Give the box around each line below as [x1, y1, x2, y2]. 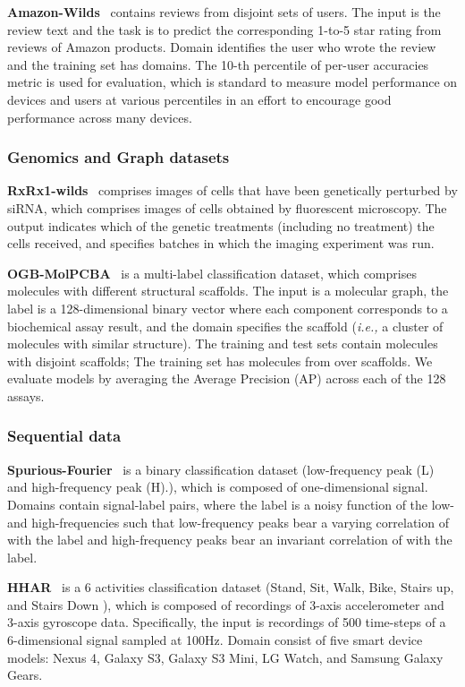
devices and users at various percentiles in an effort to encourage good [7, 90, 392, 108]
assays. [7, 386, 45, 405]
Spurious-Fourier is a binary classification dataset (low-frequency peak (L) [7, 459, 435, 478]
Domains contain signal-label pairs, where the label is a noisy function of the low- [7, 494, 454, 513]
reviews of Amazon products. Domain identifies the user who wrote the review [7, 38, 436, 56]
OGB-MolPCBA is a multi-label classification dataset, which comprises [7, 263, 417, 282]
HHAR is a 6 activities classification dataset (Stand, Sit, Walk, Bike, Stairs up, [7, 578, 454, 597]
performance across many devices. [7, 107, 192, 126]
